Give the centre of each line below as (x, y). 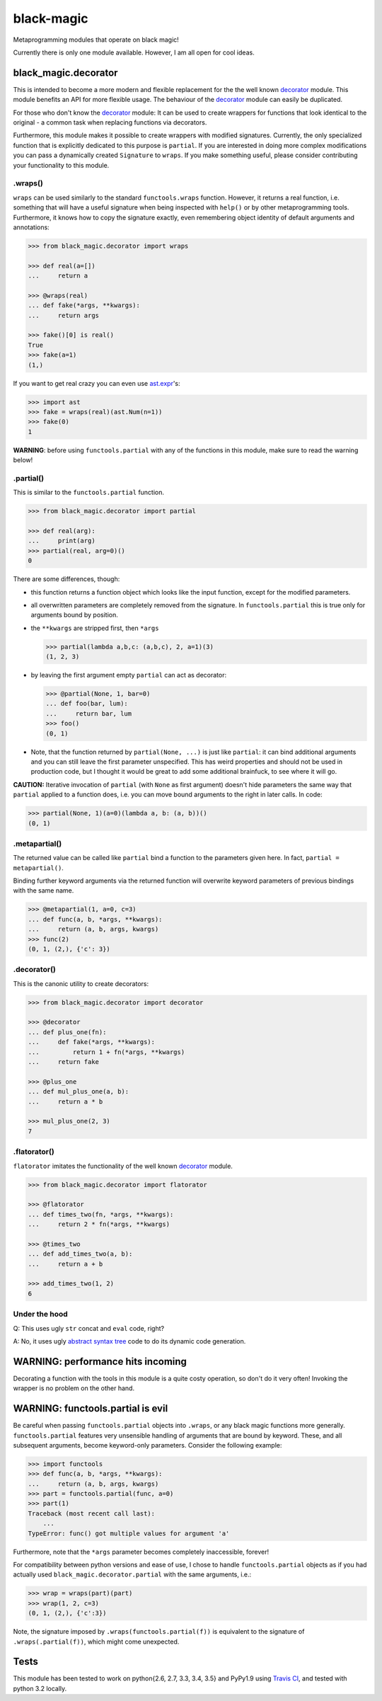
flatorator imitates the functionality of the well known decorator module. (123, 1166)
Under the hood (41, 1315)
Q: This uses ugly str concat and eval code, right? (89, 1328)
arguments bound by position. (74, 615)
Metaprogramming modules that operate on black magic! (96, 40)
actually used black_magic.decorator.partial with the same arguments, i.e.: (132, 1574)
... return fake (63, 1062)
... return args (63, 315)
